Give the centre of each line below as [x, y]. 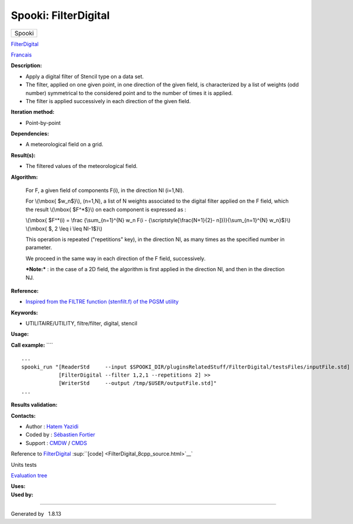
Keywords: [24, 312]
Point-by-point [43, 123]
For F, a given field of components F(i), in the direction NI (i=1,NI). [105, 190]
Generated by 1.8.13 [36, 514]
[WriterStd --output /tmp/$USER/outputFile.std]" [138, 383]
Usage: [20, 334]
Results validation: [34, 405]
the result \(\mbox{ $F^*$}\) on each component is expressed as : [106, 209]
